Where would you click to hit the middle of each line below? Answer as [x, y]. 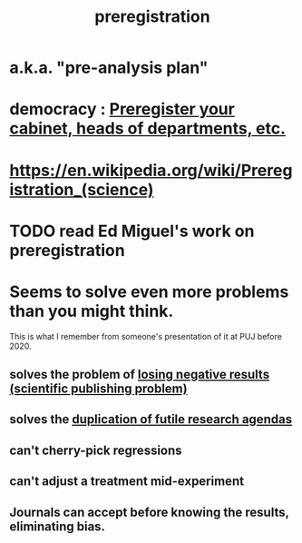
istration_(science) [82, 189]
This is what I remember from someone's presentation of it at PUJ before [146, 336]
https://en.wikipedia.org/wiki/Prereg [151, 170]
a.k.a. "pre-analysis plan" [109, 68]
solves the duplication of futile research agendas [151, 420]
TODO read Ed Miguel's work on [132, 231]
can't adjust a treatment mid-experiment [127, 482]
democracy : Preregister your [122, 109]
